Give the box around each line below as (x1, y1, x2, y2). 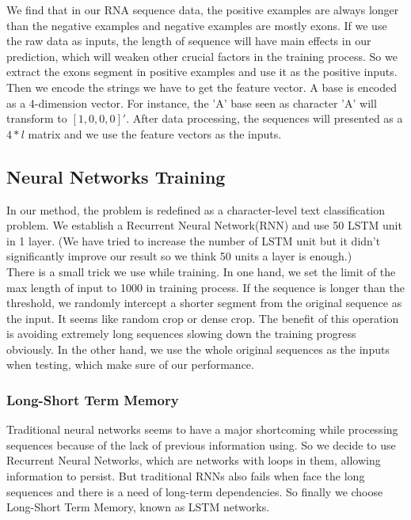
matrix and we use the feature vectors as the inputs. (28, 125, 282, 142)
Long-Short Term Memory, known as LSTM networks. (6, 499, 270, 515)
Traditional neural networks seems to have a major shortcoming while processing (6, 421, 398, 438)
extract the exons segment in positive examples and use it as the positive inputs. (6, 63, 398, 80)
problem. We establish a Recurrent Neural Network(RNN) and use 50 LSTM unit (6, 217, 402, 233)
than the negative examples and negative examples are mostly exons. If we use (6, 17, 387, 33)
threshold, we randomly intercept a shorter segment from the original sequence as (6, 294, 402, 311)
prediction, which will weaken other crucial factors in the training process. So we (6, 47, 398, 64)
